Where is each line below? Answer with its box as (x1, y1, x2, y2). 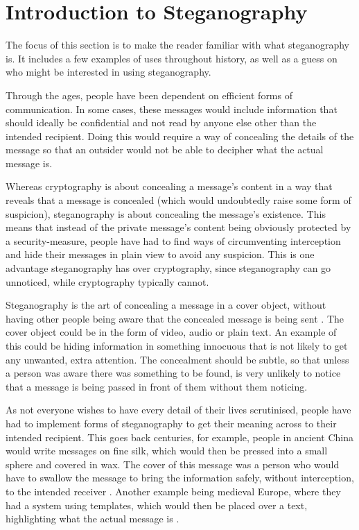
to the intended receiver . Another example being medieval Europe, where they (6, 484, 341, 498)
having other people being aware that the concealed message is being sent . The (6, 311, 344, 325)
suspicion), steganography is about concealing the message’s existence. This (6, 206, 326, 221)
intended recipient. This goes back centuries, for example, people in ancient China (6, 429, 354, 444)
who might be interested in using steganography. (6, 65, 211, 79)
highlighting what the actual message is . (6, 511, 179, 526)
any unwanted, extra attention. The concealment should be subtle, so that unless (6, 352, 349, 366)
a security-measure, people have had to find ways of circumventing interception (6, 233, 341, 248)
